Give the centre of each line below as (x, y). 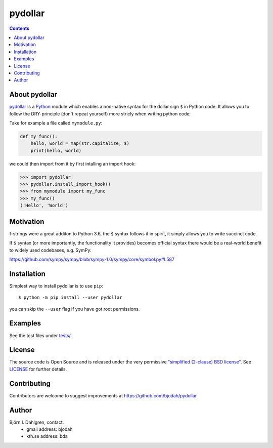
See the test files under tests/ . (41, 335)
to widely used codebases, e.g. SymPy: (51, 250)
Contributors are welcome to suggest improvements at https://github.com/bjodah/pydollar (103, 395)
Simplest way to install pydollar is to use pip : (56, 286)
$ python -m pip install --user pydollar (70, 298)
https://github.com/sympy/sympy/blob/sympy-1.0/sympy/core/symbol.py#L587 (92, 259)
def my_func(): (39, 136)
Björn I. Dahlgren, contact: (37, 422)
